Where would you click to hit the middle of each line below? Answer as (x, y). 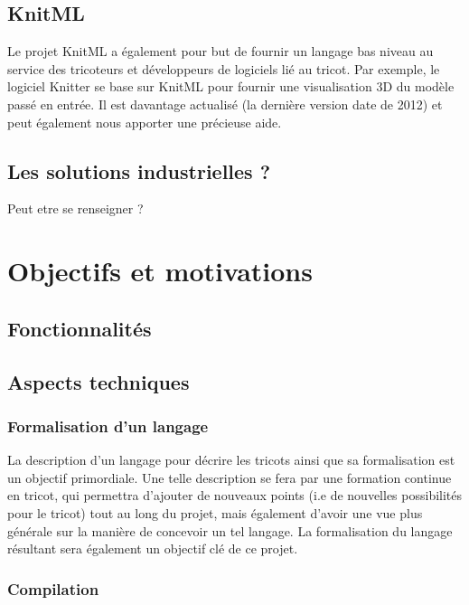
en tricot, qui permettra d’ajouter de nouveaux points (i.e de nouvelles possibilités (235, 495)
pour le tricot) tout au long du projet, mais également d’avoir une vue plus (215, 512)
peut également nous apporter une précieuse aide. (145, 122)
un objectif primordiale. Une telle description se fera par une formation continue (230, 477)
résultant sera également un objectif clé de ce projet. (153, 548)
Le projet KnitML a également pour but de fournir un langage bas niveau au (220, 51)
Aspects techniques (98, 381)
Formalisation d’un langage (108, 425)
